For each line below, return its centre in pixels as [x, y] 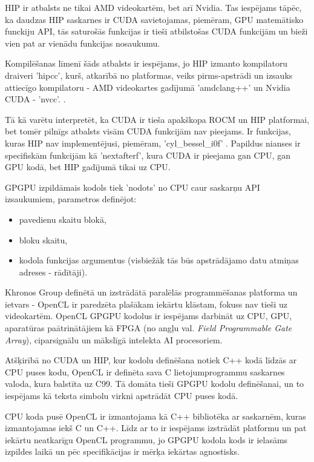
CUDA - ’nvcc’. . [35, 99]
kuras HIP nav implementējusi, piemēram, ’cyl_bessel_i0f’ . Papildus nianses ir [153, 143]
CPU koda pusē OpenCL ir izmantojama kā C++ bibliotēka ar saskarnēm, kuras [155, 416]
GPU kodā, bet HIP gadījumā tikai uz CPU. [88, 167]
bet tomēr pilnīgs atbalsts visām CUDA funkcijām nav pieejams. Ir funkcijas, [148, 131]
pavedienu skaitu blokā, [63, 219]
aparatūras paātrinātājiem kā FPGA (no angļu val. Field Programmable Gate [149, 328]
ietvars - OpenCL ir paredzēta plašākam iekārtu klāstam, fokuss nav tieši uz [146, 304]
